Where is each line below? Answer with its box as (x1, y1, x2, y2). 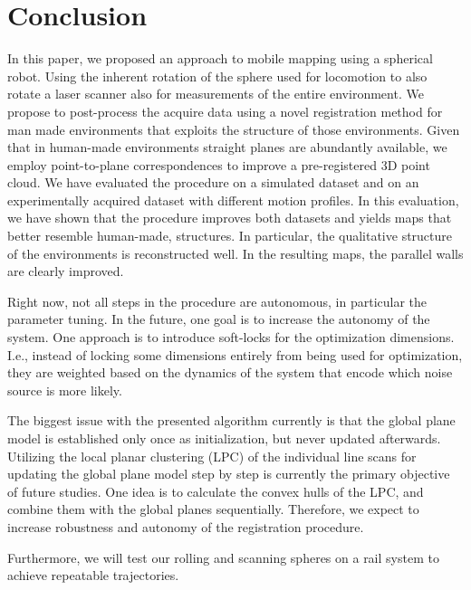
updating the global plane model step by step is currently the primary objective (7, 464, 450, 483)
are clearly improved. (7, 262, 124, 281)
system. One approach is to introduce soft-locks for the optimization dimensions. (7, 328, 455, 347)
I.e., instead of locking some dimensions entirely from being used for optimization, (7, 345, 463, 364)
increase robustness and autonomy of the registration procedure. (7, 517, 364, 536)
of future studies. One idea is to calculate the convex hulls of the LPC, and (7, 481, 424, 500)
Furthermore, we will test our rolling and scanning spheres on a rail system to (7, 547, 439, 566)
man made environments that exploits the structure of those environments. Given (7, 119, 460, 138)
